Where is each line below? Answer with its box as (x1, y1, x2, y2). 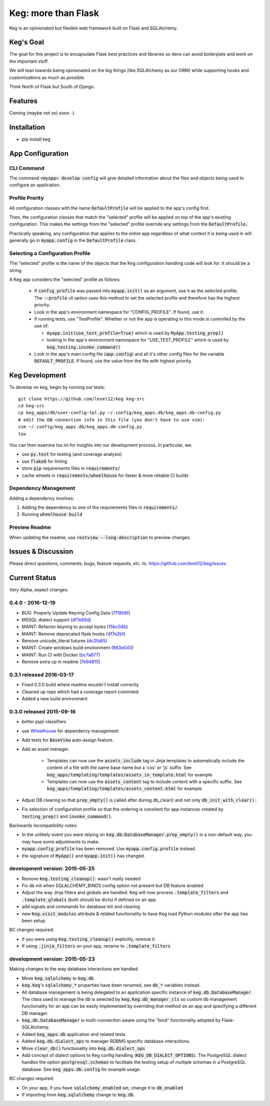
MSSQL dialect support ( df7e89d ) (21, 617, 91, 623)
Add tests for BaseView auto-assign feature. (21, 737, 114, 743)
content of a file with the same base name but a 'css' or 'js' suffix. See (46, 764, 192, 771)
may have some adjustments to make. (21, 839, 100, 845)
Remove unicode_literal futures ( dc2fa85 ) (21, 638, 107, 644)
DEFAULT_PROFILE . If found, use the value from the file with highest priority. (34, 358, 192, 364)
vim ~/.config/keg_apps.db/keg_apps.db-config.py (18, 424, 142, 430)
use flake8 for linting (21, 458, 67, 464)
